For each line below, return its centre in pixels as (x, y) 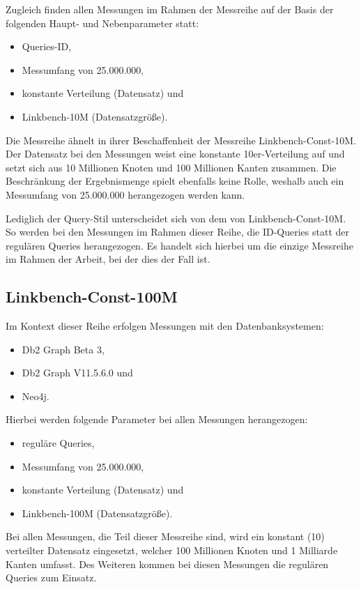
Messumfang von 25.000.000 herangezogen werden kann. (125, 194)
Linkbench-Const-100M (92, 297)
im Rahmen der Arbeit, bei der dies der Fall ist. (108, 259)
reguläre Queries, (58, 443)
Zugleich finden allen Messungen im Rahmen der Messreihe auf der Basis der (170, 9)
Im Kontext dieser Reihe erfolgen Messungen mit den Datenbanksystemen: (165, 326)
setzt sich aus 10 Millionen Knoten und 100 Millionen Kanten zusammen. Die (171, 167)
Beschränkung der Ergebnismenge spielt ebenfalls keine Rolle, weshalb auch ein (175, 181)
